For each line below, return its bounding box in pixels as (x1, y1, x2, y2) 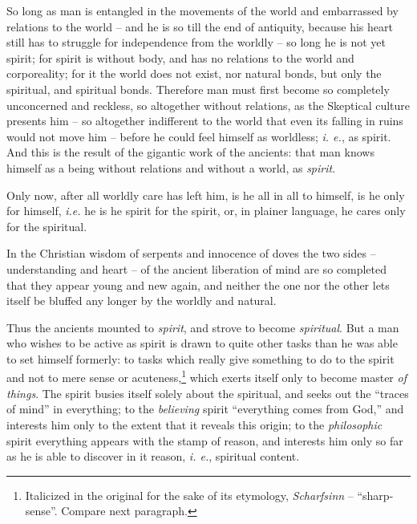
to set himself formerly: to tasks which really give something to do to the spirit (6, 350, 395, 367)
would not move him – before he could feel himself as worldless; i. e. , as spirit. (6, 128, 391, 144)
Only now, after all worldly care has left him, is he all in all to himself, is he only (6, 186, 405, 203)
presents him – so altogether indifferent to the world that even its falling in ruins (6, 112, 403, 129)
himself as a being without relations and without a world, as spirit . (6, 159, 336, 176)
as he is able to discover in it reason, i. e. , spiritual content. (6, 448, 300, 465)
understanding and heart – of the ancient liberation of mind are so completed (6, 260, 387, 277)
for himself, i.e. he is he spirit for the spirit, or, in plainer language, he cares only (6, 202, 406, 219)
